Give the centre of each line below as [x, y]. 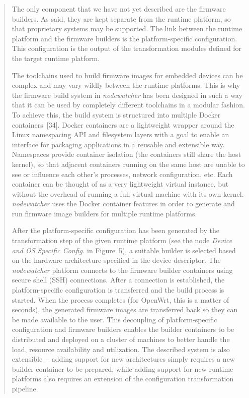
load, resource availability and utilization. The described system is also [121, 349]
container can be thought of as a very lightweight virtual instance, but [120, 184]
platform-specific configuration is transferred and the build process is [118, 290]
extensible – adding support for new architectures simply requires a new [123, 359]
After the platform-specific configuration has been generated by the [115, 230]
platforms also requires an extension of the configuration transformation [123, 379]
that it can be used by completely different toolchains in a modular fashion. [128, 105]
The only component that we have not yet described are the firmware [119, 9]
